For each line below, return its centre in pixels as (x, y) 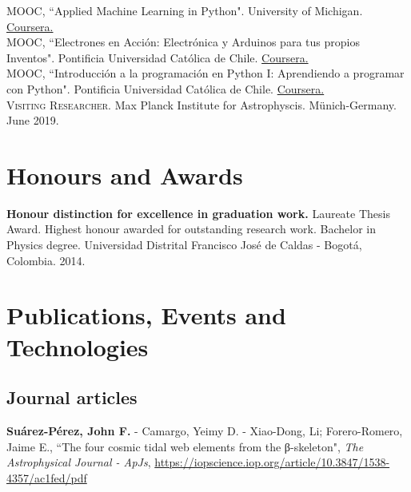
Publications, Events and (146, 315)
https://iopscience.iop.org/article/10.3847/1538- (272, 462)
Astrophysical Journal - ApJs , (79, 462)
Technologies (78, 346)
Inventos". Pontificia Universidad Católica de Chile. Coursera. (158, 57)
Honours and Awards (125, 175)
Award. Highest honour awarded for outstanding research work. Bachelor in (191, 229)
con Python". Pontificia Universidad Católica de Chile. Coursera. (166, 88)
